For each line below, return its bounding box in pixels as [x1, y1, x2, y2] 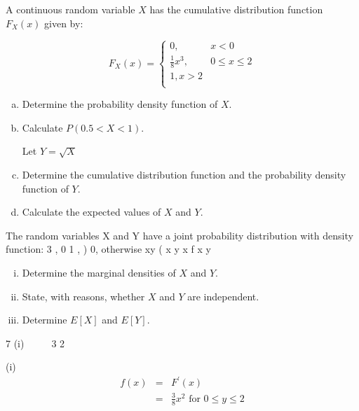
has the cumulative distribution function [149, 2, 323, 16]
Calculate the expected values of [22, 204, 161, 219]
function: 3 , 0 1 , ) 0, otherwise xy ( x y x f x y [6, 242, 211, 256]
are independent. [187, 288, 259, 303]
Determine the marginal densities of [22, 265, 176, 279]
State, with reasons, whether [22, 288, 145, 303]
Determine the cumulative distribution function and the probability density [22, 167, 346, 181]
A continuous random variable [6, 2, 135, 16]
